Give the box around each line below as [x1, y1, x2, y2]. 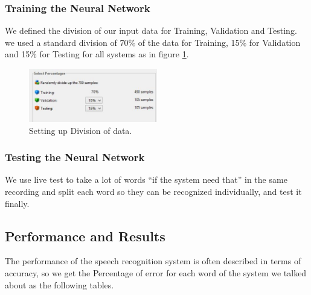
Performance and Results [5, 226, 165, 245]
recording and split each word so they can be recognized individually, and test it [5, 185, 302, 198]
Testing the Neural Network [5, 150, 145, 165]
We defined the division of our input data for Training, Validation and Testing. [5, 24, 297, 37]
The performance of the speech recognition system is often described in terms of [5, 255, 301, 267]
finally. [5, 197, 30, 209]
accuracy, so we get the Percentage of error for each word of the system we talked [5, 267, 307, 279]
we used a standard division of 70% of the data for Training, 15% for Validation [5, 36, 301, 48]
